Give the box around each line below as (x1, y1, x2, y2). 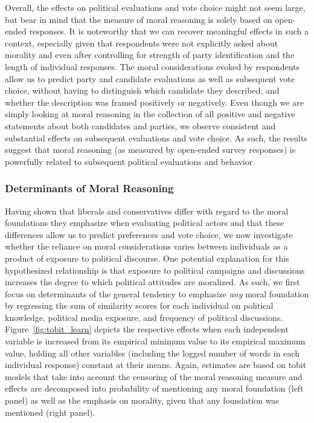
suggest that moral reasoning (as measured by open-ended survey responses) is (5, 143, 296, 156)
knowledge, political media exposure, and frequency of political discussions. (5, 311, 283, 323)
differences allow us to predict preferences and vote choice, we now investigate (5, 228, 293, 241)
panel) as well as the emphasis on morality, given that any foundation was (5, 394, 279, 407)
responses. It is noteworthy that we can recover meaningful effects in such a (29, 25, 309, 37)
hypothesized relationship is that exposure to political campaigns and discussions (5, 263, 305, 276)
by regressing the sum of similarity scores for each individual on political (5, 299, 274, 312)
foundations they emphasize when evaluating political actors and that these (5, 216, 284, 229)
